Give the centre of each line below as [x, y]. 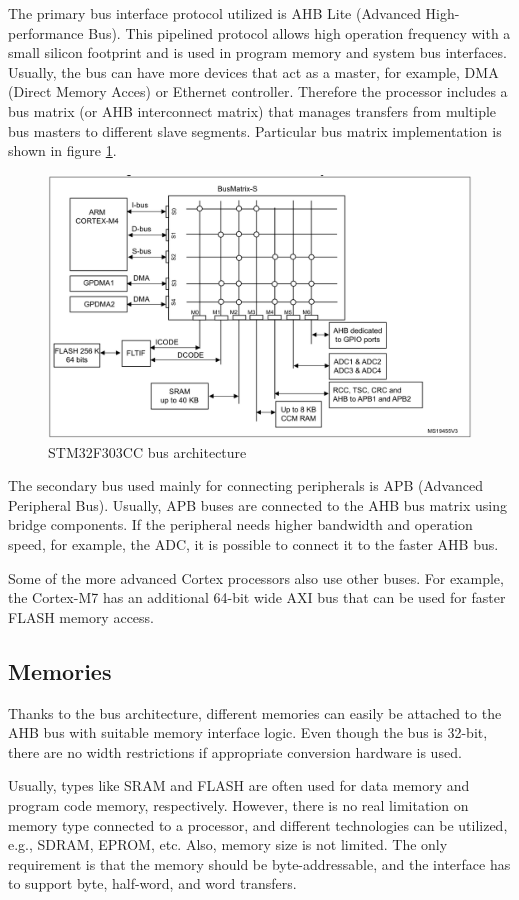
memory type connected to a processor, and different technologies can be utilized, [258, 824]
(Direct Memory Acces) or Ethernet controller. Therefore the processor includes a [258, 91]
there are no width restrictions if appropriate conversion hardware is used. [235, 751]
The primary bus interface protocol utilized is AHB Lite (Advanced [214, 13]
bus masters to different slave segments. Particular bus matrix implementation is [255, 130]
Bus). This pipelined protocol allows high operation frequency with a [299, 32]
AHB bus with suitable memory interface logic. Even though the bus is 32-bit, [248, 732]
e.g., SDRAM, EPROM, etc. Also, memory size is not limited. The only [228, 844]
